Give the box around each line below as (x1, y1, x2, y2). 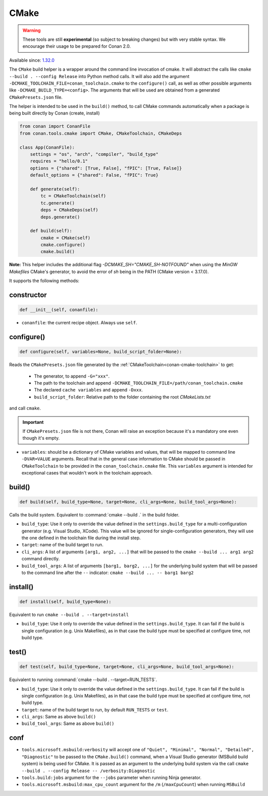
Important (22, 419, 44, 425)
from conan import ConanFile (19, 123, 91, 129)
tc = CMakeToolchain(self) (40, 193, 106, 199)
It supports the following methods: (9, 278, 79, 284)
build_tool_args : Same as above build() (21, 720, 115, 726)
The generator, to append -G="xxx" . (34, 373, 110, 379)
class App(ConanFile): (19, 144, 75, 150)
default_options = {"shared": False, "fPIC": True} (30, 172, 159, 178)
